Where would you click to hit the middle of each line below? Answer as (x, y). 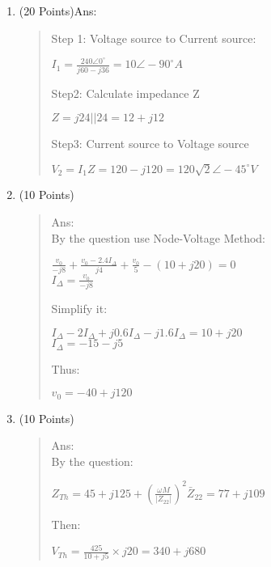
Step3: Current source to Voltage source (150, 144)
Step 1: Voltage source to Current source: (154, 38)
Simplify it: (79, 309)
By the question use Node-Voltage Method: (158, 237)
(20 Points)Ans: (58, 11)
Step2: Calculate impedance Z (125, 93)
